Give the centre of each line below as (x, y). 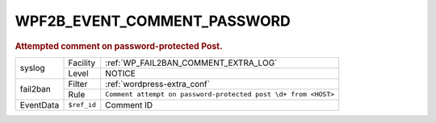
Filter (78, 84)
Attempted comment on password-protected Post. (119, 46)
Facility (82, 63)
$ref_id (82, 105)
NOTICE (121, 73)
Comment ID (129, 105)
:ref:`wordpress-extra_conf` (157, 84)
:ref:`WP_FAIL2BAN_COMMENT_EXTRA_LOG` (191, 63)
